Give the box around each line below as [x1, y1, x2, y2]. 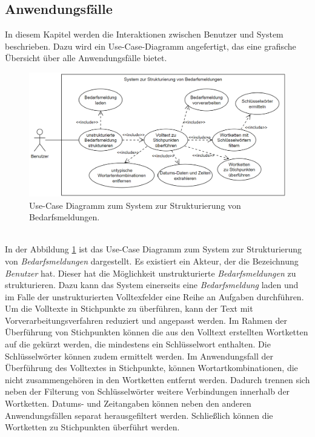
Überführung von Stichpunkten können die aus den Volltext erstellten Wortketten [5, 326, 308, 338]
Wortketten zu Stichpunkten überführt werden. [5, 421, 180, 433]
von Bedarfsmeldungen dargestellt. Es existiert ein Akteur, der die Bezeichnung [5, 254, 299, 267]
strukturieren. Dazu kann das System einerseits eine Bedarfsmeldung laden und [5, 278, 299, 291]
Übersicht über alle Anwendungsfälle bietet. [5, 51, 167, 64]
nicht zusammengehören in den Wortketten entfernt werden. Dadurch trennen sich [5, 373, 310, 386]
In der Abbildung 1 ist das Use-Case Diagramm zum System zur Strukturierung [5, 243, 302, 255]
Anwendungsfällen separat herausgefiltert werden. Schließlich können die [5, 409, 273, 421]
